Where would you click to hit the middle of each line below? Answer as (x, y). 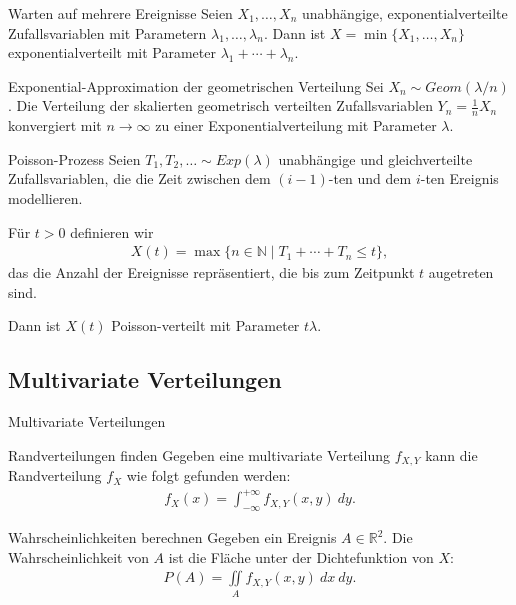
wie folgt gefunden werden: (208, 475)
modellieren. (45, 197)
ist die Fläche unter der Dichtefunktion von (301, 556)
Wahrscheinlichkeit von (78, 556)
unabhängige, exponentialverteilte (404, 13)
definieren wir (112, 231)
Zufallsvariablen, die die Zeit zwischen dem (139, 178)
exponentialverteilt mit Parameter (112, 52)
